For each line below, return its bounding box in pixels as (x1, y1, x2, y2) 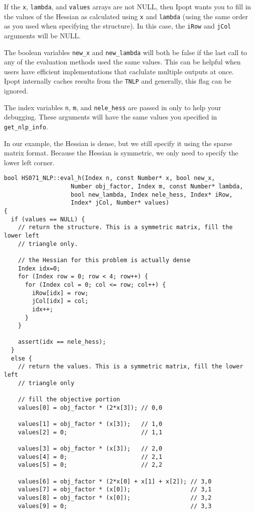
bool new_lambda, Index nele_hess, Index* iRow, (71, 191, 233, 198)
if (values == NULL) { (11, 215, 85, 223)
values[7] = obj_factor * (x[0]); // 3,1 (18, 486, 212, 493)
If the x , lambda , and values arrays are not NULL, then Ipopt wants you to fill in (4, 1, 251, 11)
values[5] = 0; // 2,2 (18, 461, 163, 469)
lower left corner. (4, 157, 55, 167)
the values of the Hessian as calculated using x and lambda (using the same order (4, 11, 248, 21)
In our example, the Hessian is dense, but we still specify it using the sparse (4, 138, 232, 148)
